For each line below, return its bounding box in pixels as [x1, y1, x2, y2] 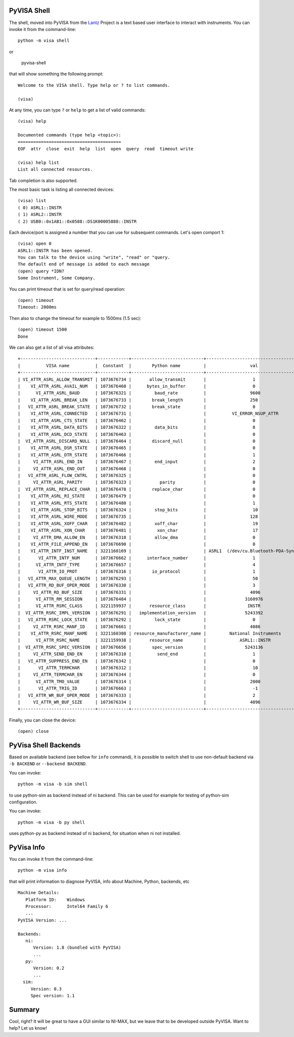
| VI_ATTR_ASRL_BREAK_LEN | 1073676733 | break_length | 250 [18, 397, 258, 402]
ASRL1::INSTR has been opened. [18, 248, 93, 253]
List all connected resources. [18, 167, 93, 172]
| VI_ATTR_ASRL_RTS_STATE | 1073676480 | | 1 [18, 500, 256, 505]
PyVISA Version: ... [18, 917, 67, 923]
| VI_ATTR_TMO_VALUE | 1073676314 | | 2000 [18, 679, 261, 684]
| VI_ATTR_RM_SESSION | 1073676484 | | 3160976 [18, 596, 263, 602]
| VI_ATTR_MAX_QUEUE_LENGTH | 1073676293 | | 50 [18, 576, 258, 581]
